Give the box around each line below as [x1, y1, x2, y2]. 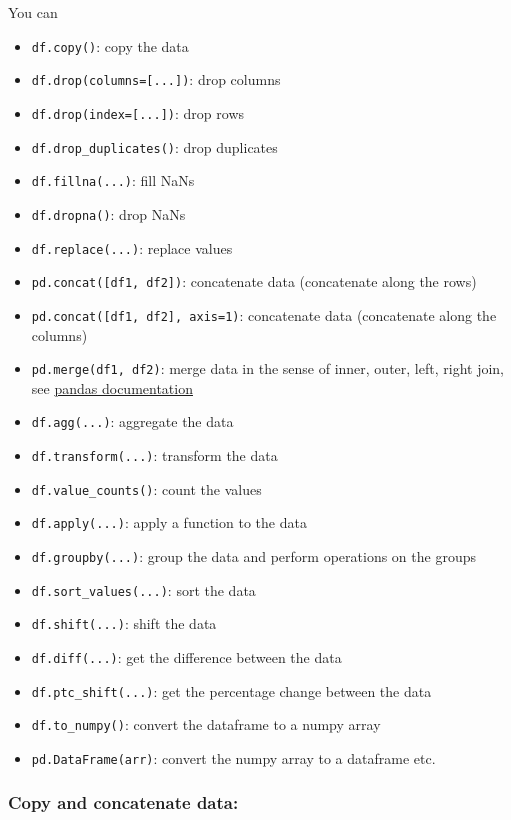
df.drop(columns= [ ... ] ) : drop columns [31, 69, 281, 90]
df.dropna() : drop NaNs [31, 203, 186, 224]
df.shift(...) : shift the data [31, 613, 217, 634]
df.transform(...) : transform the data [31, 445, 278, 465]
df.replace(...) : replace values [31, 237, 233, 258]
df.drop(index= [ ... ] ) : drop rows [31, 102, 245, 123]
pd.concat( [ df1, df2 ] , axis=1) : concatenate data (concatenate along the [31, 304, 497, 325]
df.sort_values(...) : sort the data [31, 579, 256, 600]
